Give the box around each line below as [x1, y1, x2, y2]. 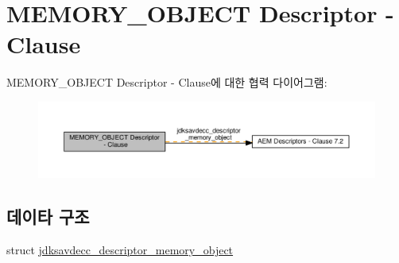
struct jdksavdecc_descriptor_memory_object [6, 242, 234, 258]
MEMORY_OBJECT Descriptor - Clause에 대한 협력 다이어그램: [6, 74, 327, 91]
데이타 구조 [6, 204, 90, 229]
